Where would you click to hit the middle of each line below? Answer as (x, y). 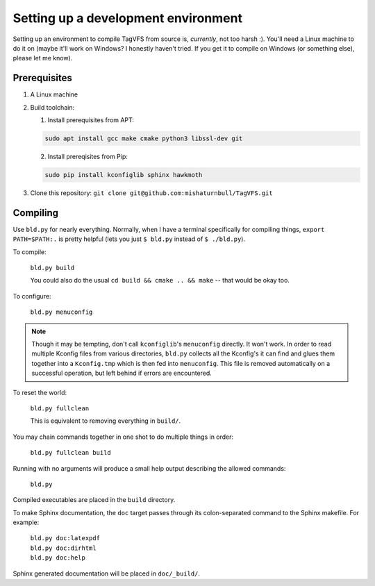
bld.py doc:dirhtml (63, 548)
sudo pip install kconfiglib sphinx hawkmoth (124, 175)
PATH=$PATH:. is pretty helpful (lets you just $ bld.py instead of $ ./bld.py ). (129, 239)
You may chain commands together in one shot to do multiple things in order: (123, 437)
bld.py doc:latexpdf (65, 538)
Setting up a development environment (128, 18)
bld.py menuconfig (61, 312)
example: (26, 522)
